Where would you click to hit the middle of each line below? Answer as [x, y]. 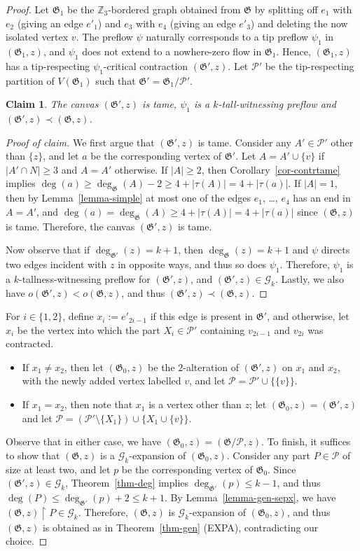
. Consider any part [268, 455]
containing [222, 329]
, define [78, 316]
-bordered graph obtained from [174, 9]
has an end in [322, 198]
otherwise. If [141, 169]
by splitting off [286, 9]
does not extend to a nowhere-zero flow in [172, 51]
